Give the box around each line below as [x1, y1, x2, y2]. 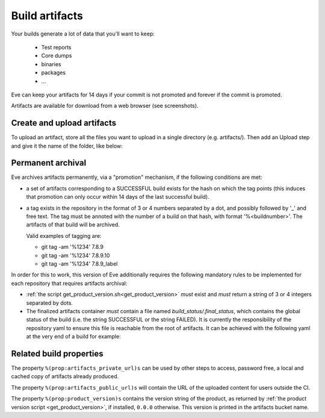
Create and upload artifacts [11, 118, 117, 128]
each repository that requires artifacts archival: [11, 279, 128, 287]
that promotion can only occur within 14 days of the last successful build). [26, 193, 210, 201]
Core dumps [41, 52, 72, 60]
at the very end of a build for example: [26, 333, 121, 340]
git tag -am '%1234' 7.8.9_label [41, 260, 118, 267]
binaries [41, 60, 61, 67]
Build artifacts [11, 9, 84, 22]
